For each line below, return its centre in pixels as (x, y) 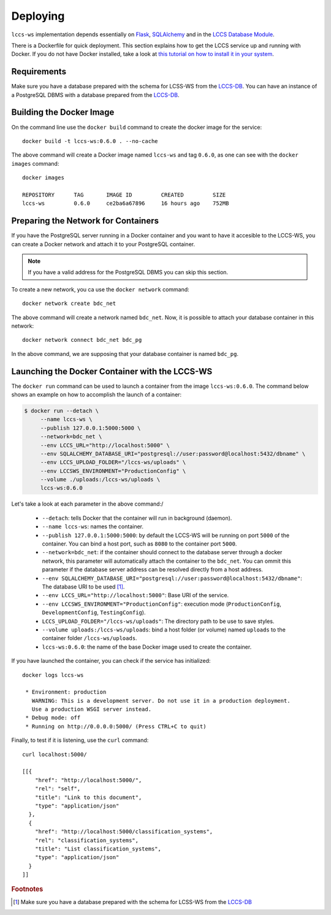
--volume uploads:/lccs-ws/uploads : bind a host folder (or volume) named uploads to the (164, 630)
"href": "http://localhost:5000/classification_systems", (124, 832)
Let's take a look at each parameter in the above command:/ (87, 504)
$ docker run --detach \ (62, 411)
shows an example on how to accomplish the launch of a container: (97, 394)
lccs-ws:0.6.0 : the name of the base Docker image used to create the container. (147, 647)
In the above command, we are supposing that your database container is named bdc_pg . (125, 353)
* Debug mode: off (53, 718)
